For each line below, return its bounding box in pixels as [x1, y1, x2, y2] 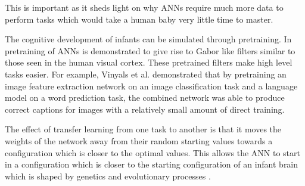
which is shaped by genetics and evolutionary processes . [5, 169, 211, 182]
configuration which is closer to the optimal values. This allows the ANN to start [5, 146, 300, 159]
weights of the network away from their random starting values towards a [5, 134, 273, 147]
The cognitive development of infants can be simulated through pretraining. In [5, 33, 292, 45]
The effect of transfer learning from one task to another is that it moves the [5, 123, 282, 135]
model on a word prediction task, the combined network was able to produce [5, 91, 285, 104]
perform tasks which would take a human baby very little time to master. [5, 13, 273, 25]
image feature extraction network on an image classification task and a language [5, 79, 298, 92]
